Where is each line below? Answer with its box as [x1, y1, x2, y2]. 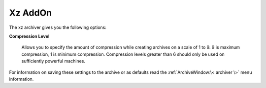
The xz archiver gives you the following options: [9, 24, 107, 30]
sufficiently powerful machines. [21, 58, 86, 64]
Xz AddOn [9, 7, 52, 18]
